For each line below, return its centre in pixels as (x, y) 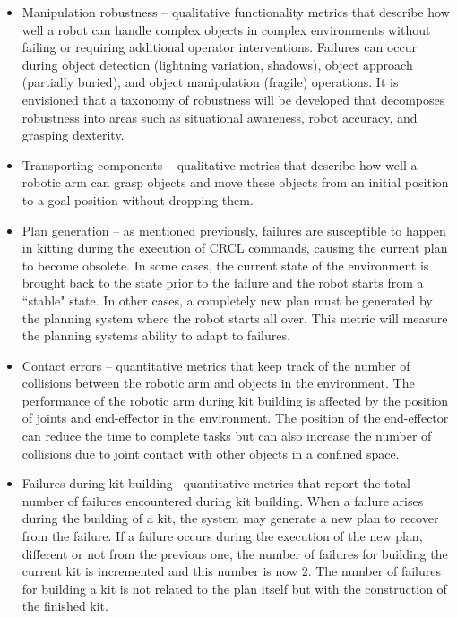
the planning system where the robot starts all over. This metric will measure (235, 318)
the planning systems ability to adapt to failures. (156, 335)
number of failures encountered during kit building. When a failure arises (223, 500)
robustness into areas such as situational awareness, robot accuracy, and (220, 117)
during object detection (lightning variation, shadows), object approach (217, 64)
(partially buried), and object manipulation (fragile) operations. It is (210, 82)
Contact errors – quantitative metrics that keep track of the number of (216, 365)
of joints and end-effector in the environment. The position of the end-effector (235, 418)
